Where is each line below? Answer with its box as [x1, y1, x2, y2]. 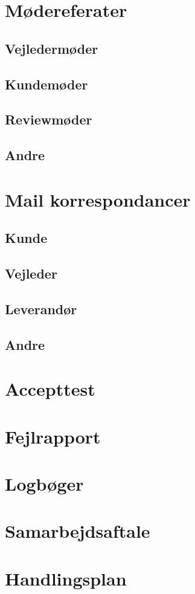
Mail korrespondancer [5, 187, 191, 211]
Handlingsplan [5, 566, 127, 590]
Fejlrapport [5, 424, 101, 448]
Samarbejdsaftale [5, 518, 150, 543]
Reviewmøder [5, 110, 92, 129]
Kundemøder [5, 74, 88, 93]
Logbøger [5, 471, 84, 496]
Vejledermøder [5, 39, 98, 57]
